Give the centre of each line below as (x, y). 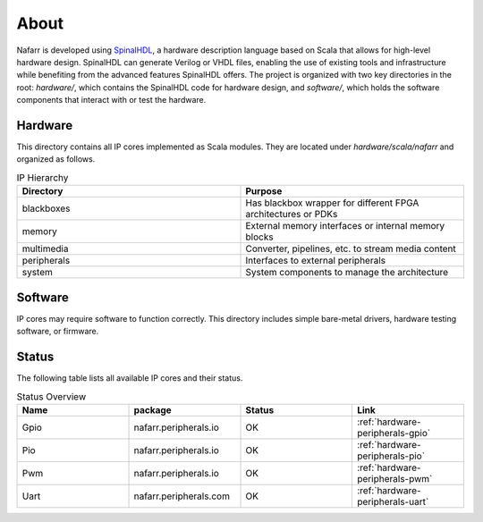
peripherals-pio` (390, 456)
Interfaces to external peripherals (316, 261)
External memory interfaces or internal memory (345, 226)
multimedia (45, 248)
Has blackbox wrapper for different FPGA (332, 203)
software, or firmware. (58, 332)
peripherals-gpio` (394, 433)
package (153, 409)
